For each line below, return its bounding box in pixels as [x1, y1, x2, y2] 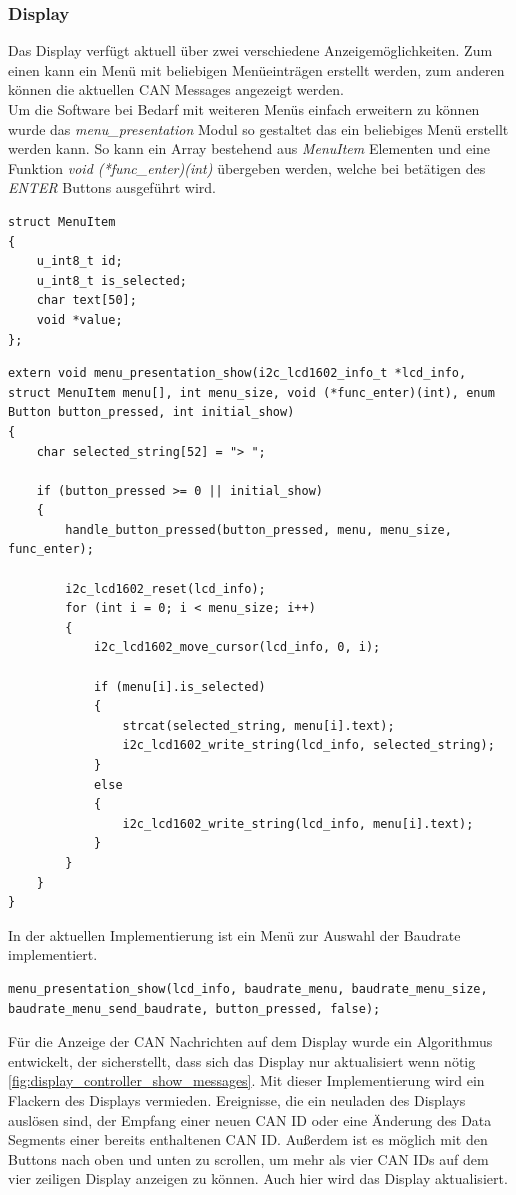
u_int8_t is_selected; [36, 273, 187, 288]
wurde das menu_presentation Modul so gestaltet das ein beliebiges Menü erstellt [8, 118, 509, 139]
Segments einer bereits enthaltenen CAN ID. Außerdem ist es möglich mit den [8, 1129, 488, 1150]
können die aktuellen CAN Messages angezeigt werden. [8, 79, 344, 100]
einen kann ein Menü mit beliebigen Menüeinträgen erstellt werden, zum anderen [8, 59, 505, 80]
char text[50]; [36, 293, 137, 308]
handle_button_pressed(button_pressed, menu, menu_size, [65, 522, 452, 537]
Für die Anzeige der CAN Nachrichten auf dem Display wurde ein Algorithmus [8, 1031, 493, 1052]
